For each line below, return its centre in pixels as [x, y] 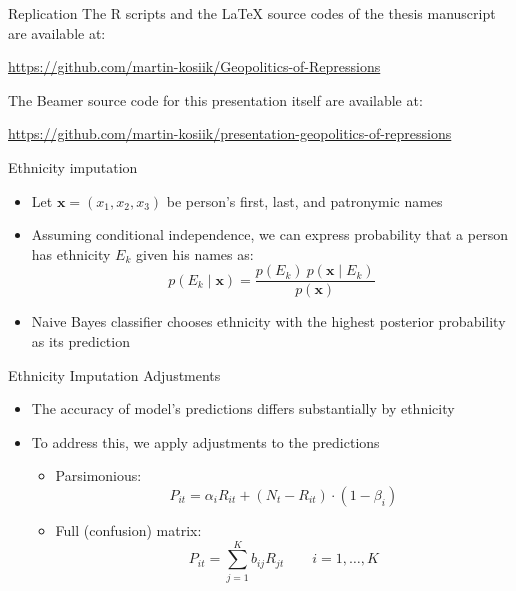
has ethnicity [71, 253]
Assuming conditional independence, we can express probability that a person [269, 234]
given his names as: [195, 253]
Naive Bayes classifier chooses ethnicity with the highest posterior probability [268, 321]
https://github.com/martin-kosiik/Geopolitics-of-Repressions [194, 66]
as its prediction [80, 341]
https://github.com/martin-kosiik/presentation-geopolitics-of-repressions [230, 133]
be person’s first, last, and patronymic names [304, 200]
